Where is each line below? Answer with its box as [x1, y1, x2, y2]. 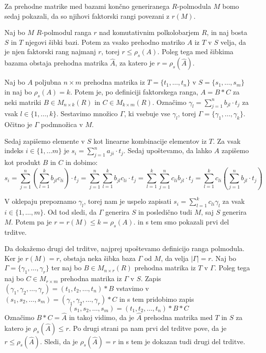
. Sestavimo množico [56, 108, 118, 119]
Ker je [4, 253, 23, 263]
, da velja [161, 253, 189, 263]
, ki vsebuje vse [124, 108, 171, 119]
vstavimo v [116, 283, 149, 293]
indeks [4, 145, 24, 156]
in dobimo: [65, 157, 98, 167]
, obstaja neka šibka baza [59, 253, 136, 263]
